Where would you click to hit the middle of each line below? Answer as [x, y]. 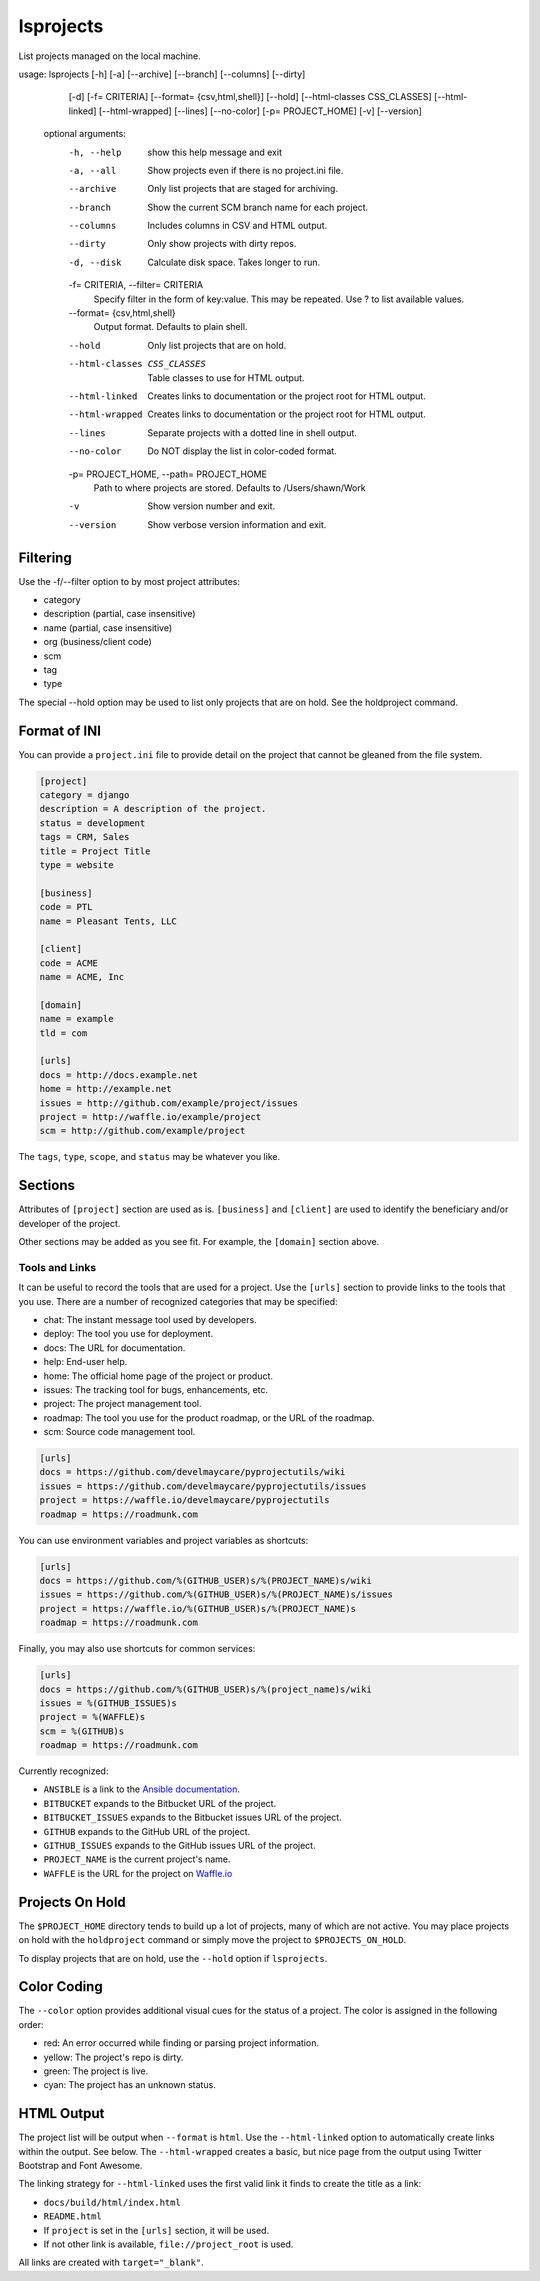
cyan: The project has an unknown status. [130, 2085]
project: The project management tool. [122, 1404]
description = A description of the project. [153, 809]
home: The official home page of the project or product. [158, 1376]
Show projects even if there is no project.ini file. [245, 170]
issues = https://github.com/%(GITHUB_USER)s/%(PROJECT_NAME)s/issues [216, 1594]
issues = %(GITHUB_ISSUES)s [108, 1703]
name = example [76, 1019]
